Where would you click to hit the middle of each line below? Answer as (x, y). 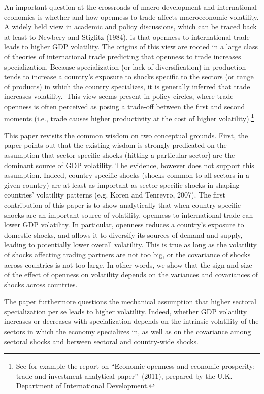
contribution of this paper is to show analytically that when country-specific (122, 204)
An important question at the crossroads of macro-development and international (130, 7)
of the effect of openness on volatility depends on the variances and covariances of (131, 274)
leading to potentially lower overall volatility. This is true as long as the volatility (130, 244)
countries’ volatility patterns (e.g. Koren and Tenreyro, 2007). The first (115, 195)
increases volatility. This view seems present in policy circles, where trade (119, 96)
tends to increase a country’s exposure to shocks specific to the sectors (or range (129, 76)
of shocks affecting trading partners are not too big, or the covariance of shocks (127, 254)
